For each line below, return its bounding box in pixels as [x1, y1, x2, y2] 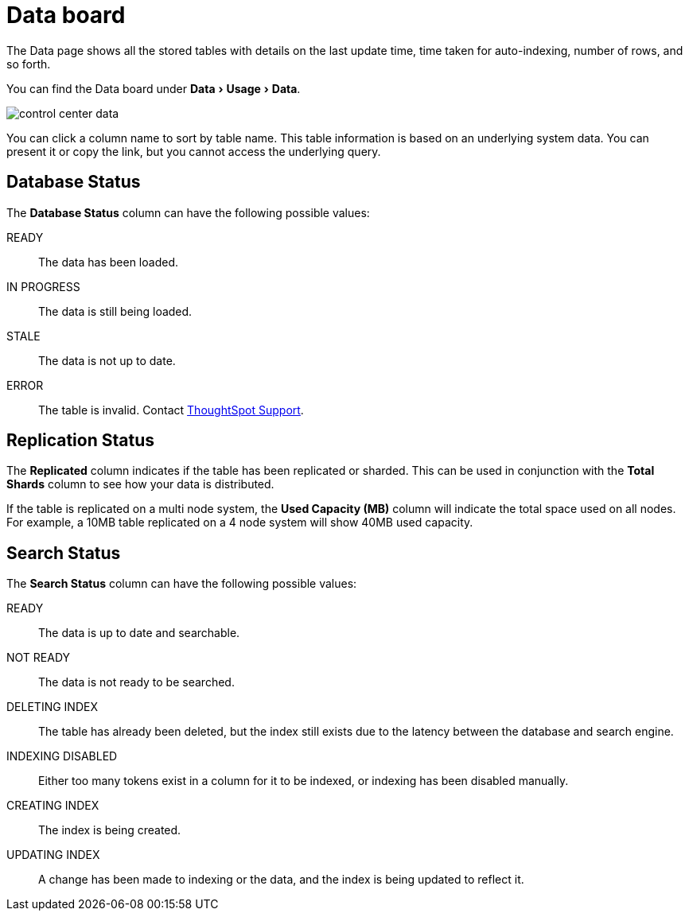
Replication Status [6, 430, 154, 451]
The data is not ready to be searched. [38, 675, 235, 690]
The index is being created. [38, 823, 181, 837]
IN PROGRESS [6, 279, 80, 293]
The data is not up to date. [38, 353, 176, 367]
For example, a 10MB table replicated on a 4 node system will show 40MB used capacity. [6, 515, 473, 530]
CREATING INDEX [6, 798, 99, 813]
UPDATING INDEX [6, 848, 100, 862]
